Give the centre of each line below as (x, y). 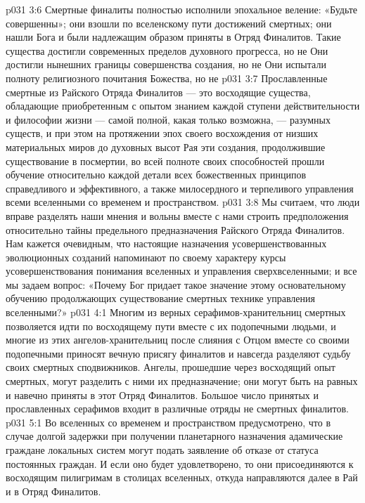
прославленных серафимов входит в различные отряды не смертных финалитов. (178, 409)
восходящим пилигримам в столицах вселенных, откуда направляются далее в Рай (182, 477)
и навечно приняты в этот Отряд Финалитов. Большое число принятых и (162, 394)
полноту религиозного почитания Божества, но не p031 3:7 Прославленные (167, 78)
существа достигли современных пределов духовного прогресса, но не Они (167, 50)
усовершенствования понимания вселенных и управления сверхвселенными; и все (181, 271)
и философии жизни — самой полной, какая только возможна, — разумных (168, 119)
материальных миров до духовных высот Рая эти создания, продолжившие (166, 146)
